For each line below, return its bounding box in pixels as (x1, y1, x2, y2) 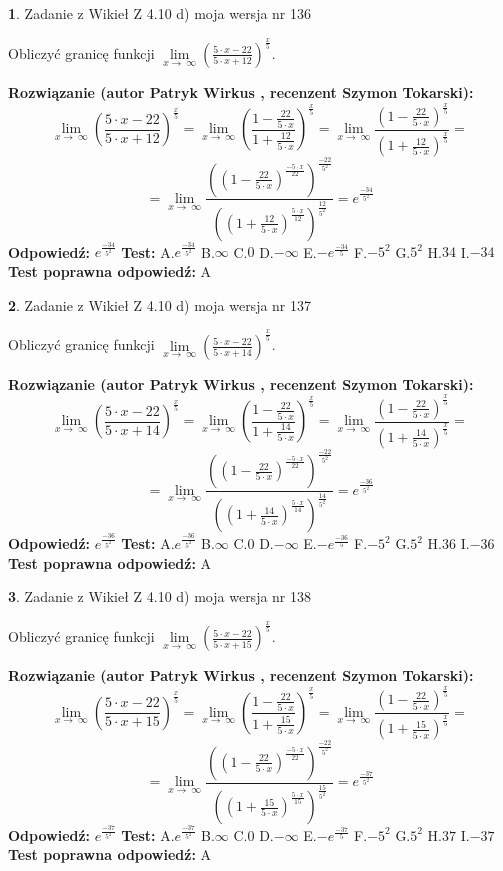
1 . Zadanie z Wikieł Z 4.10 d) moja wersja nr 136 (8, 3, 312, 23)
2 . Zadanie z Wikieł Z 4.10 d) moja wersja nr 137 (8, 294, 312, 315)
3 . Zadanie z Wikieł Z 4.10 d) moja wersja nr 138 (8, 586, 312, 607)
